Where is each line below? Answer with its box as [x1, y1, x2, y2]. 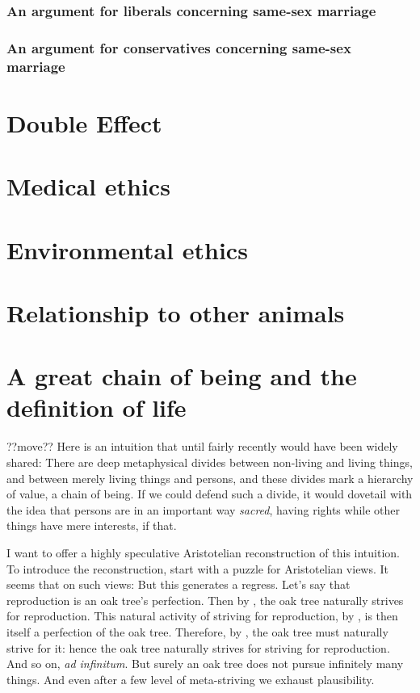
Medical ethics [6, 170, 170, 203]
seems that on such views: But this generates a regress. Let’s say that [6, 576, 351, 593]
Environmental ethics [6, 233, 248, 266]
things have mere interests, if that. [6, 517, 177, 534]
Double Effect [6, 106, 162, 139]
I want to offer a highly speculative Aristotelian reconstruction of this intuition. [6, 544, 400, 561]
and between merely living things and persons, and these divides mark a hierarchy [6, 469, 414, 486]
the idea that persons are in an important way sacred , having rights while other [6, 501, 401, 518]
